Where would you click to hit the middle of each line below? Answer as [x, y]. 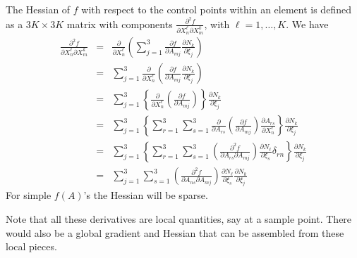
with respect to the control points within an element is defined [216, 9]
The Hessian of [38, 9]
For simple [29, 195]
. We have [307, 24]
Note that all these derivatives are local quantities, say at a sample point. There [179, 219]
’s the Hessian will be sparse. [146, 195]
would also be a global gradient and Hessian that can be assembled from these [175, 232]
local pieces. [31, 246]
